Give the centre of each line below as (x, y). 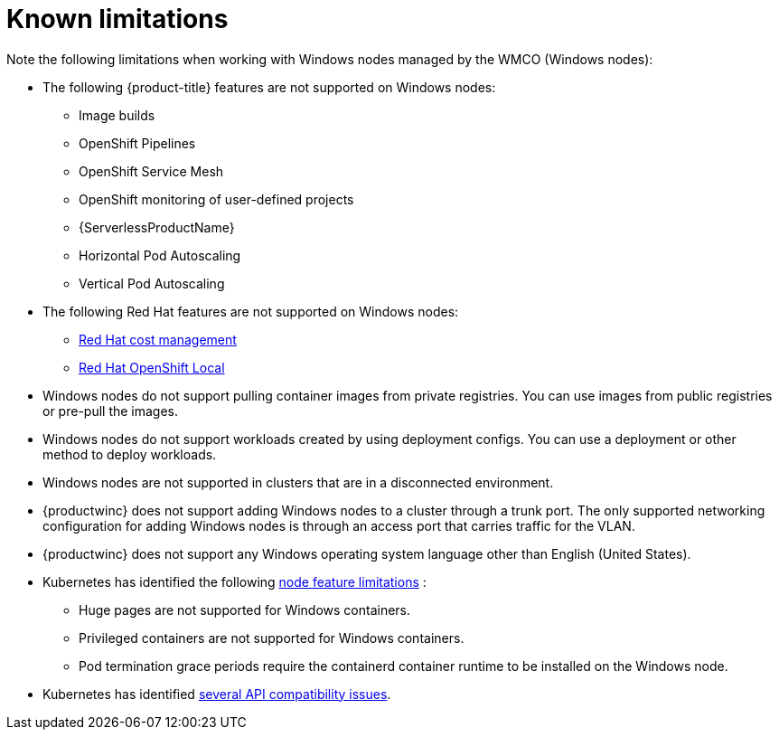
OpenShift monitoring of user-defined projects (216, 199)
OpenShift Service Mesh (151, 171)
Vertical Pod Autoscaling (152, 283)
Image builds (117, 115)
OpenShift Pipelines (137, 143)
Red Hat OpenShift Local (152, 367)
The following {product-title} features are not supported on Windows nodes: (269, 87)
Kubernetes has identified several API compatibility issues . (217, 694)
